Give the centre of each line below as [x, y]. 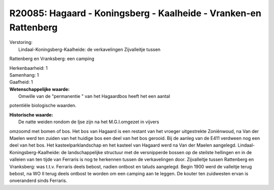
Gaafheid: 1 [21, 82]
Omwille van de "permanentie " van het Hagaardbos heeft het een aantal [94, 97]
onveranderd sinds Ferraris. [38, 181]
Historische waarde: [31, 115]
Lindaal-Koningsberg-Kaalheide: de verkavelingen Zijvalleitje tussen [90, 49]
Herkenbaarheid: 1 [28, 68]
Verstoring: [21, 42]
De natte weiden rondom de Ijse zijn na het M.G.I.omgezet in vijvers [89, 122]
